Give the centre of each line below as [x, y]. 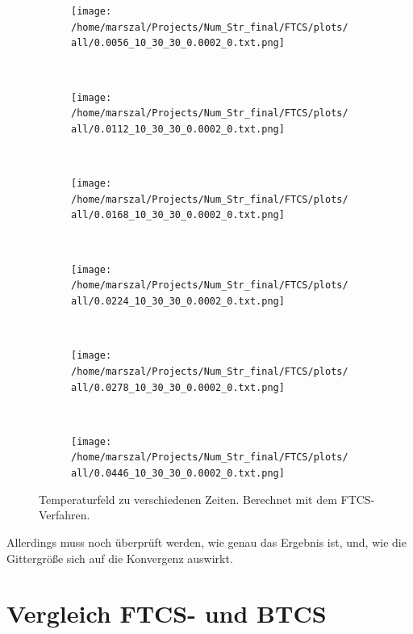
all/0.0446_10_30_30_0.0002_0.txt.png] [178, 474]
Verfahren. [65, 515]
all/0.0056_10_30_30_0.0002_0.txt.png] [178, 43]
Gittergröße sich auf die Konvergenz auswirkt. [120, 558]
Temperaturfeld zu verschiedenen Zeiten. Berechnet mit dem [188, 499]
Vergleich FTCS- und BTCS [167, 613]
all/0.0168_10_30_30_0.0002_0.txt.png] [178, 215]
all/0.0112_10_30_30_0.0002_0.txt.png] [178, 129]
